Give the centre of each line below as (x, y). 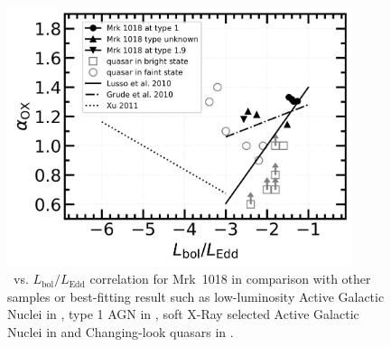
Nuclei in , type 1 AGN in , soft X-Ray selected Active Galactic (183, 314)
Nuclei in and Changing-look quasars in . (121, 331)
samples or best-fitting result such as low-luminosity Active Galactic (196, 296)
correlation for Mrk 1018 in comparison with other (230, 279)
